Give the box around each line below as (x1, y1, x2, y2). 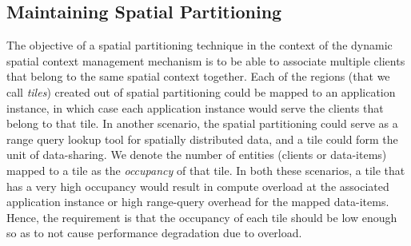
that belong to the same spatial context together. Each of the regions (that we (6, 68, 390, 85)
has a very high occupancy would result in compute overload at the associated (6, 177, 389, 194)
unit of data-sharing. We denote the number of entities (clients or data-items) (6, 146, 387, 163)
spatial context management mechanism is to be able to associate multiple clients (6, 52, 405, 69)
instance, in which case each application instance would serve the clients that (6, 99, 384, 116)
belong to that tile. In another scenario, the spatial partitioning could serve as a (6, 115, 398, 132)
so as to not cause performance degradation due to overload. (6, 224, 302, 241)
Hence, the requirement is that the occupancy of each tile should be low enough (6, 208, 397, 225)
